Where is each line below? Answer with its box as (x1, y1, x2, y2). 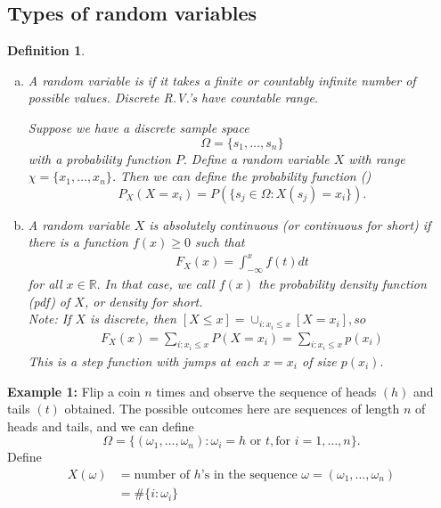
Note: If (28, 309, 71, 328)
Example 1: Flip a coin (7, 381, 141, 400)
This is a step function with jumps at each (28, 352, 259, 371)
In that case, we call (104, 274, 215, 293)
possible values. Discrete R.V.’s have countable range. (28, 88, 319, 107)
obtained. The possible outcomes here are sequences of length (64, 399, 400, 418)
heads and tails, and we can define (7, 416, 194, 435)
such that (195, 233, 245, 251)
